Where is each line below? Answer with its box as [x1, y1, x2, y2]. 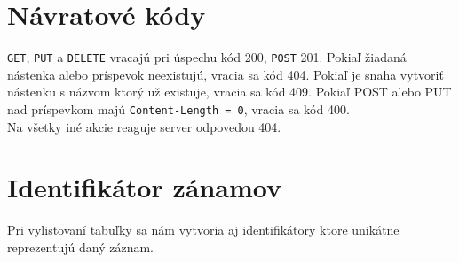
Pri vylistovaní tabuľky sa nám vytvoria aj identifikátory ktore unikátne [7, 220, 400, 239]
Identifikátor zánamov [7, 169, 281, 205]
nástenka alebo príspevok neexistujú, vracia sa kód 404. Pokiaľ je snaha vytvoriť [7, 65, 444, 83]
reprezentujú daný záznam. [7, 237, 154, 256]
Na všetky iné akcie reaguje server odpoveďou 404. [7, 117, 281, 135]
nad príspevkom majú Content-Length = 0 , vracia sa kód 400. [7, 99, 350, 118]
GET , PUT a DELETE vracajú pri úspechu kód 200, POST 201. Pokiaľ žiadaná [7, 48, 407, 66]
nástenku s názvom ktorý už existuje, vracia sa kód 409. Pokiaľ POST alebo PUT [7, 82, 452, 101]
